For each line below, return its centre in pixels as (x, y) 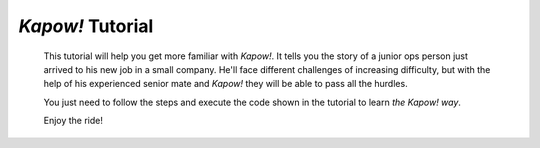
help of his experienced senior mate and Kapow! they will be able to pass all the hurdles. (226, 84)
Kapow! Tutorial (86, 26)
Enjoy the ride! (73, 121)
